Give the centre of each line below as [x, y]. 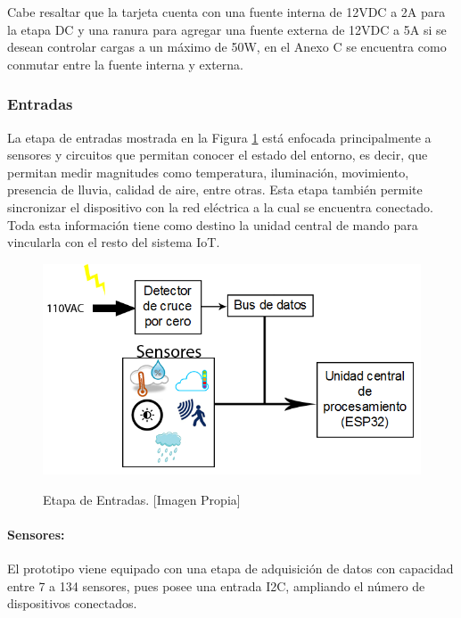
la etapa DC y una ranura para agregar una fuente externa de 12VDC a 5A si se [227, 29]
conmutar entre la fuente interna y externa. [125, 64]
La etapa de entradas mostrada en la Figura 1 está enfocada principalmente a [219, 137]
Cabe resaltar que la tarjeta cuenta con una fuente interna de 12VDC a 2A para [226, 12]
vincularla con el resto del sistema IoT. [114, 242]
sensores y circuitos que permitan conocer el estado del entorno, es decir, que [218, 155]
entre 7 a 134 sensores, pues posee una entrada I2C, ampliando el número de [216, 585]
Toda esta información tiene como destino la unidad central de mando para [213, 224]
